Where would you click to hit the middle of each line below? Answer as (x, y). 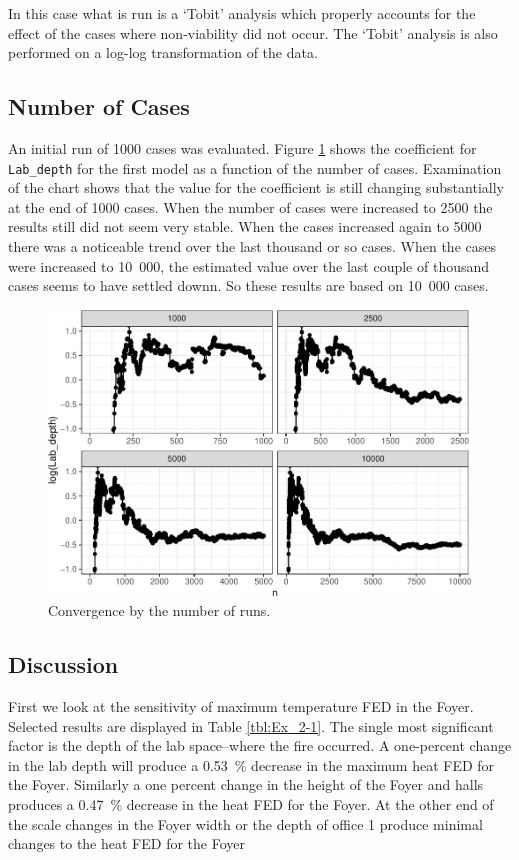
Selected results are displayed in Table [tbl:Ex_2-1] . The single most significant (251, 725)
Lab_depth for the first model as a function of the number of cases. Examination (255, 167)
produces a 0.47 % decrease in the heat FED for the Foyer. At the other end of (251, 803)
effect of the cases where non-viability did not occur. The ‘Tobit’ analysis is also (253, 32)
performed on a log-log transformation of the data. (163, 52)
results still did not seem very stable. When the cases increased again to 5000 (245, 226)
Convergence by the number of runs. (159, 610)
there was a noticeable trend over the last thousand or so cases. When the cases (252, 246)
